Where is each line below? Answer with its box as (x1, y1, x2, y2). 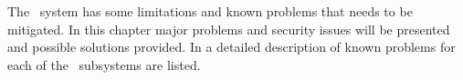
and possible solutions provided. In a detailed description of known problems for (7, 37, 456, 56)
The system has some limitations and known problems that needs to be (7, 2, 413, 20)
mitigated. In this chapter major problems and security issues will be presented (7, 19, 450, 38)
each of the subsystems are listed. (7, 55, 201, 74)
